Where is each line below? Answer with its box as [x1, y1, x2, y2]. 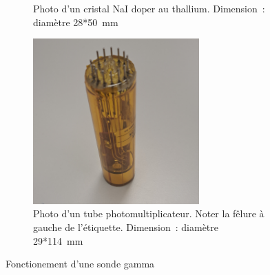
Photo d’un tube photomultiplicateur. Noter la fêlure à [33, 206, 264, 221]
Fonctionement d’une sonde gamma [6, 256, 155, 271]
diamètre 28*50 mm [33, 14, 118, 29]
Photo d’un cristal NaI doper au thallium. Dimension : [33, 1, 265, 15]
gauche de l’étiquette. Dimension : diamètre [33, 219, 219, 234]
